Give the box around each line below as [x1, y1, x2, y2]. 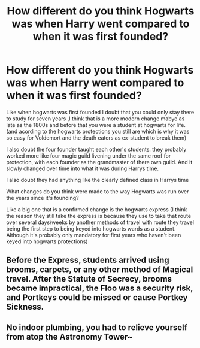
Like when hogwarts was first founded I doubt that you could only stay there [6, 108, 195, 116]
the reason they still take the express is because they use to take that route [6, 212, 192, 219]
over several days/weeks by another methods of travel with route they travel [6, 219, 195, 226]
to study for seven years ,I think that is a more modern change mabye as [6, 115, 185, 122]
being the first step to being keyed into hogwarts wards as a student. [6, 225, 176, 232]
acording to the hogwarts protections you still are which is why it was [19, 128, 190, 135]
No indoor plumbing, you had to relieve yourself [6, 322, 187, 332]
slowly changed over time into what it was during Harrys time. [6, 165, 159, 172]
